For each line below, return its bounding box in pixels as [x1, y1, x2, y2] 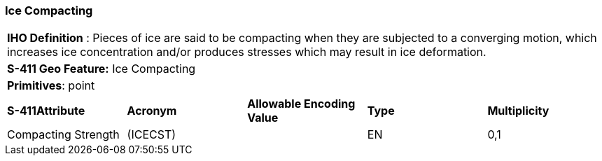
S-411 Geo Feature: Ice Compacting [7, 62, 196, 76]
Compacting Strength [7, 127, 120, 142]
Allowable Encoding [247, 97, 356, 111]
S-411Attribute [7, 104, 85, 118]
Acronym [127, 104, 177, 118]
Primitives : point [7, 78, 95, 93]
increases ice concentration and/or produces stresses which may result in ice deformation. [7, 45, 486, 59]
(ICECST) [127, 127, 176, 142]
